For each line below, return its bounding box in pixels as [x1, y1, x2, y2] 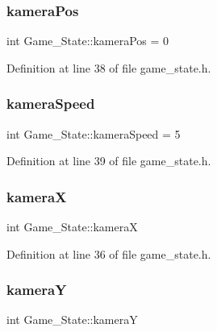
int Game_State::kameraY [6, 311, 138, 328]
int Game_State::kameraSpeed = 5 [6, 125, 181, 142]
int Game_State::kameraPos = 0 [6, 32, 169, 49]
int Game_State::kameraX [6, 218, 138, 235]
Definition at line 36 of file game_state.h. [6, 245, 211, 262]
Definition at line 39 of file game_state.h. [6, 152, 211, 169]
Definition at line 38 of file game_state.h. [6, 59, 211, 76]
